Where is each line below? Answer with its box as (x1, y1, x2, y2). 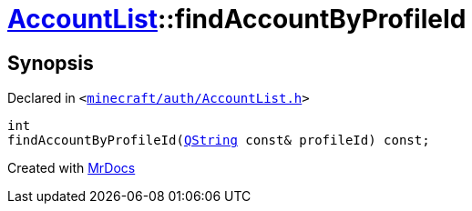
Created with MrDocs (7, 160, 136, 176)
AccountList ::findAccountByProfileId (7, 4, 467, 35)
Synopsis (7, 51, 94, 75)
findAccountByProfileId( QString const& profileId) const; (7, 133, 430, 148)
